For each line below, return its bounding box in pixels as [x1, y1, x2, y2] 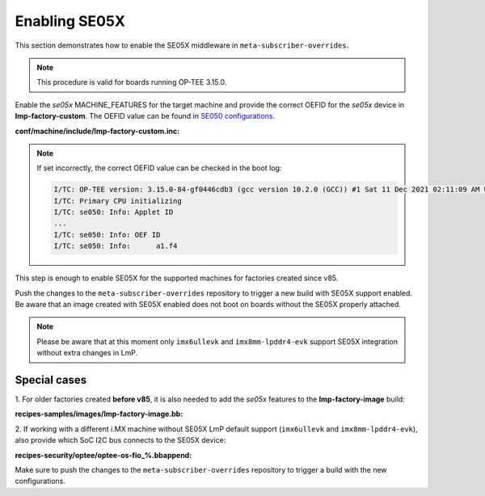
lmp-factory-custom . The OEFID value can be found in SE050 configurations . [15, 111, 276, 121]
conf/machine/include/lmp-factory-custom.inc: [15, 126, 180, 136]
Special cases [15, 372, 87, 387]
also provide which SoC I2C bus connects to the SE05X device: [15, 435, 226, 445]
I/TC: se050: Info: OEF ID [53, 230, 161, 239]
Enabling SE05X [15, 12, 125, 30]
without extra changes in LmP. [36, 348, 138, 358]
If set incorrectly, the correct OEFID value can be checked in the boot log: [36, 163, 282, 173]
